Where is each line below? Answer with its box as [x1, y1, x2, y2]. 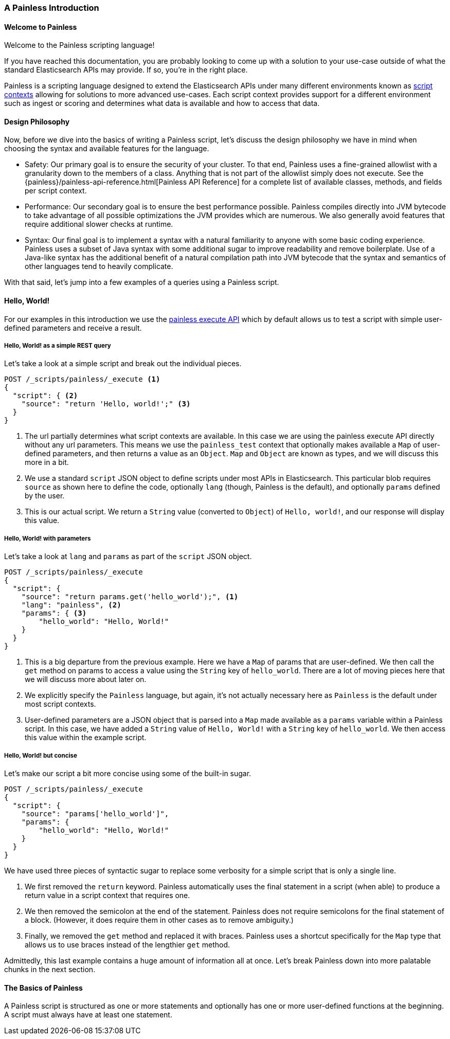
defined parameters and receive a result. [4, 323, 142, 332]
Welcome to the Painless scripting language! [4, 41, 155, 50]
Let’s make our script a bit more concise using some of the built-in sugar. [4, 769, 251, 778]
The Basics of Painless [4, 983, 83, 992]
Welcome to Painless [4, 22, 77, 31]
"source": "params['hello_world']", [21, 810, 169, 818]
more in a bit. [25, 458, 69, 467]
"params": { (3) [21, 609, 87, 618]
